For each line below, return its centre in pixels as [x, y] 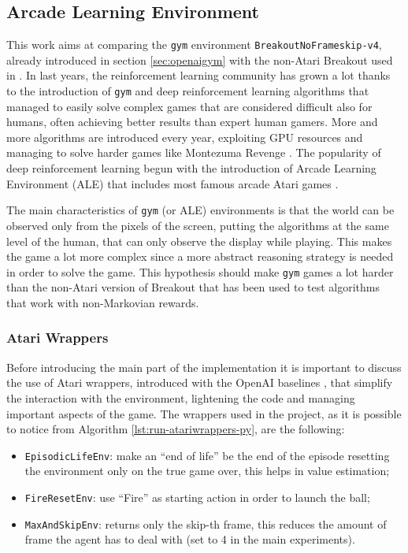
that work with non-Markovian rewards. [103, 302]
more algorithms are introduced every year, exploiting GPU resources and [185, 137]
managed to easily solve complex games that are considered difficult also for [189, 106]
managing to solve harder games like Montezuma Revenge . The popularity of [194, 152]
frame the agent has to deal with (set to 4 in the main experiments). [190, 539]
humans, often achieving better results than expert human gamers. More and [192, 122]
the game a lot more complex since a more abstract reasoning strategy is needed [200, 256]
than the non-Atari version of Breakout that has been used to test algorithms [193, 287]
